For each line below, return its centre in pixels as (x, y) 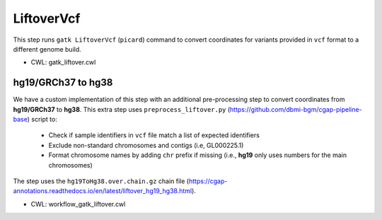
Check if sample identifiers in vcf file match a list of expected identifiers (154, 135)
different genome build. (47, 49)
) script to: (42, 120)
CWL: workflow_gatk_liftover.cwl (78, 204)
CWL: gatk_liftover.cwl (63, 62)
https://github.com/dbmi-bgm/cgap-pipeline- (296, 109)
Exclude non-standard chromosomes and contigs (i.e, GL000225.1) (146, 145)
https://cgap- (208, 181)
